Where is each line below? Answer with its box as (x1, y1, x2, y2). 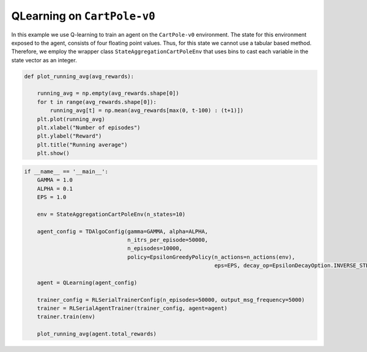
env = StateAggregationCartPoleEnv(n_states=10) (37, 211, 186, 218)
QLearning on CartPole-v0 (11, 9, 155, 23)
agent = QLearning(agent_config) (37, 279, 138, 286)
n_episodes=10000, (127, 245, 183, 252)
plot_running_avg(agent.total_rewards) (37, 331, 157, 337)
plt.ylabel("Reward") (37, 133, 102, 140)
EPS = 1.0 (37, 193, 67, 200)
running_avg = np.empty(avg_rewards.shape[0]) (37, 90, 180, 97)
